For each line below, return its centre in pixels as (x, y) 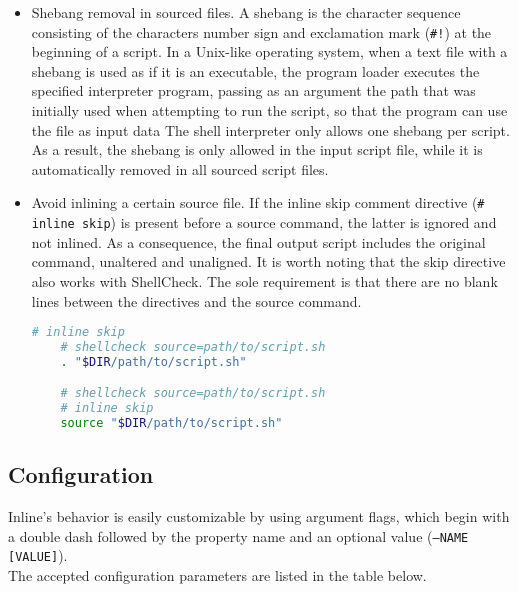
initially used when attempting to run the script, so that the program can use (269, 110)
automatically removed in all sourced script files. (180, 168)
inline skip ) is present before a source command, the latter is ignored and (264, 222)
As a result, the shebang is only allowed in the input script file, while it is (257, 149)
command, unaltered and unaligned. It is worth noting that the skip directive (268, 261)
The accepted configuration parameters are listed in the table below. (217, 575)
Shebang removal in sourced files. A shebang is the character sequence (246, 12)
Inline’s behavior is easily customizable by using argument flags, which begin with (259, 516)
